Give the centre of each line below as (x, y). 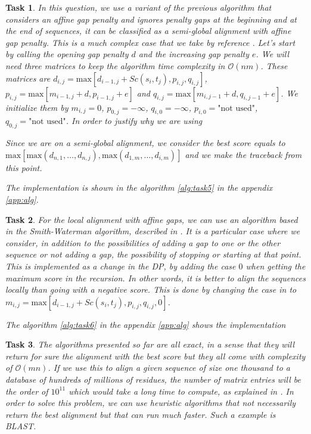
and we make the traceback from (243, 154)
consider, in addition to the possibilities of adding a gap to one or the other (143, 242)
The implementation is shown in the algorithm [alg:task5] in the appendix (139, 187)
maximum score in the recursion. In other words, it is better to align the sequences (155, 278)
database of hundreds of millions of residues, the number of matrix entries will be (153, 379)
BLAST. (21, 426)
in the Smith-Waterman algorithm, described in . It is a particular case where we (153, 231)
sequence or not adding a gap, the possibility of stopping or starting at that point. (153, 254)
